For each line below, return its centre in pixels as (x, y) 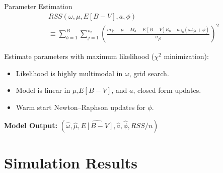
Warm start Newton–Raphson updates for (81, 107)
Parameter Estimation (38, 6)
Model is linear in (43, 90)
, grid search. (149, 73)
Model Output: (31, 125)
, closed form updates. (167, 90)
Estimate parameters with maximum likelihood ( (79, 56)
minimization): (186, 56)
